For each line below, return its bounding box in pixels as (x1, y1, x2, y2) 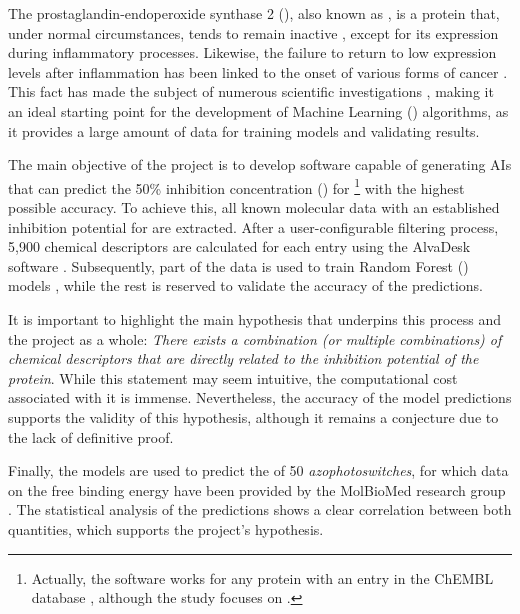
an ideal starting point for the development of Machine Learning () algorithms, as (8, 100, 509, 121)
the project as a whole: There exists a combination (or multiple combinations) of (8, 328, 502, 349)
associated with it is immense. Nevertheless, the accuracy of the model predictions (8, 387, 512, 408)
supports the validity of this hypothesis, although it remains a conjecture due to (8, 406, 499, 427)
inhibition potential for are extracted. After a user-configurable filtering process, (8, 216, 499, 237)
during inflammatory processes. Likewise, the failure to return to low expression (8, 42, 497, 63)
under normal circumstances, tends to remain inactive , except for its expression (8, 22, 499, 43)
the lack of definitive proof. (8, 426, 174, 447)
